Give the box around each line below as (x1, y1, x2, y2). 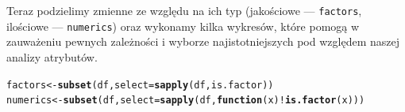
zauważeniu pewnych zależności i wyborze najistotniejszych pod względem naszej (6, 33, 399, 50)
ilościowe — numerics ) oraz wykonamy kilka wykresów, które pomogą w (6, 17, 360, 34)
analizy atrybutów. (6, 48, 98, 65)
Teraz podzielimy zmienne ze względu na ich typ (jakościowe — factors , (6, 2, 362, 18)
